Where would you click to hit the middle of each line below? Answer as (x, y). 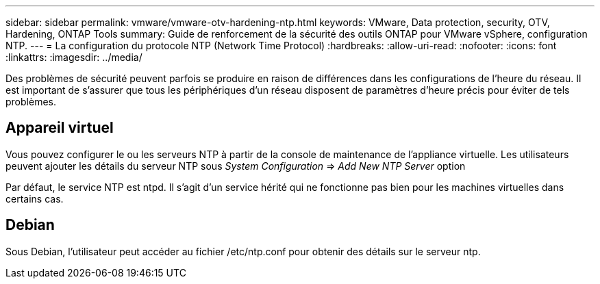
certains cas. (35, 198)
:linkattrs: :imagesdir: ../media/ (74, 57)
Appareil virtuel (60, 128)
